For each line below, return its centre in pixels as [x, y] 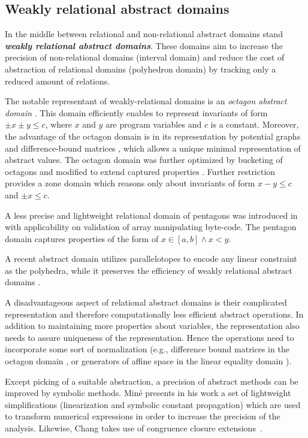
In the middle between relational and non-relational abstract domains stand [144, 34]
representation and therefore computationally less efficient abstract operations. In [154, 314]
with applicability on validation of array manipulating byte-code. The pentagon [151, 227]
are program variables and [154, 124]
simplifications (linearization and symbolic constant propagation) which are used [153, 404]
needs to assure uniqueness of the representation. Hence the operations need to [150, 337]
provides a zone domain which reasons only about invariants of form [130, 183]
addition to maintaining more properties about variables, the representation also [152, 326]
